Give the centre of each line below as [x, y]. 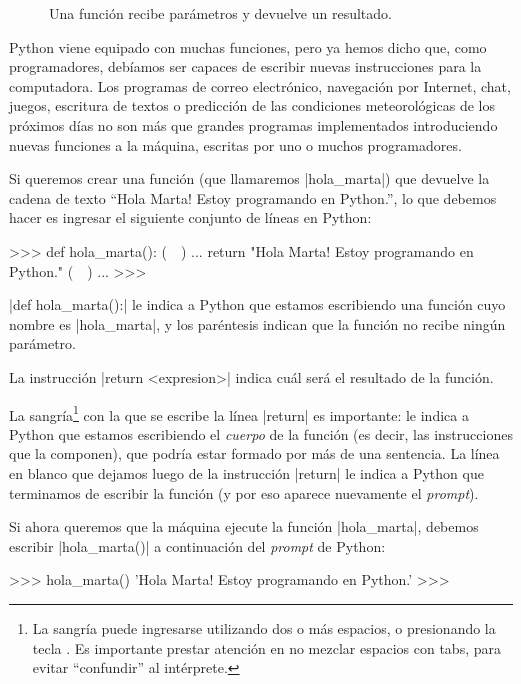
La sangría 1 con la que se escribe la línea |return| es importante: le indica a [239, 413]
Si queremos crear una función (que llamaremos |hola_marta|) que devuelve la [249, 178]
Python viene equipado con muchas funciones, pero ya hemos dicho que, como [248, 46]
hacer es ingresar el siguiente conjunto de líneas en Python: [190, 217]
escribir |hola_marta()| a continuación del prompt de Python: [197, 545]
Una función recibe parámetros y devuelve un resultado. [220, 13]
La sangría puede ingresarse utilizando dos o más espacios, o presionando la [264, 627]
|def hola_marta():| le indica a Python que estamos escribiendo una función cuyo [257, 304]
